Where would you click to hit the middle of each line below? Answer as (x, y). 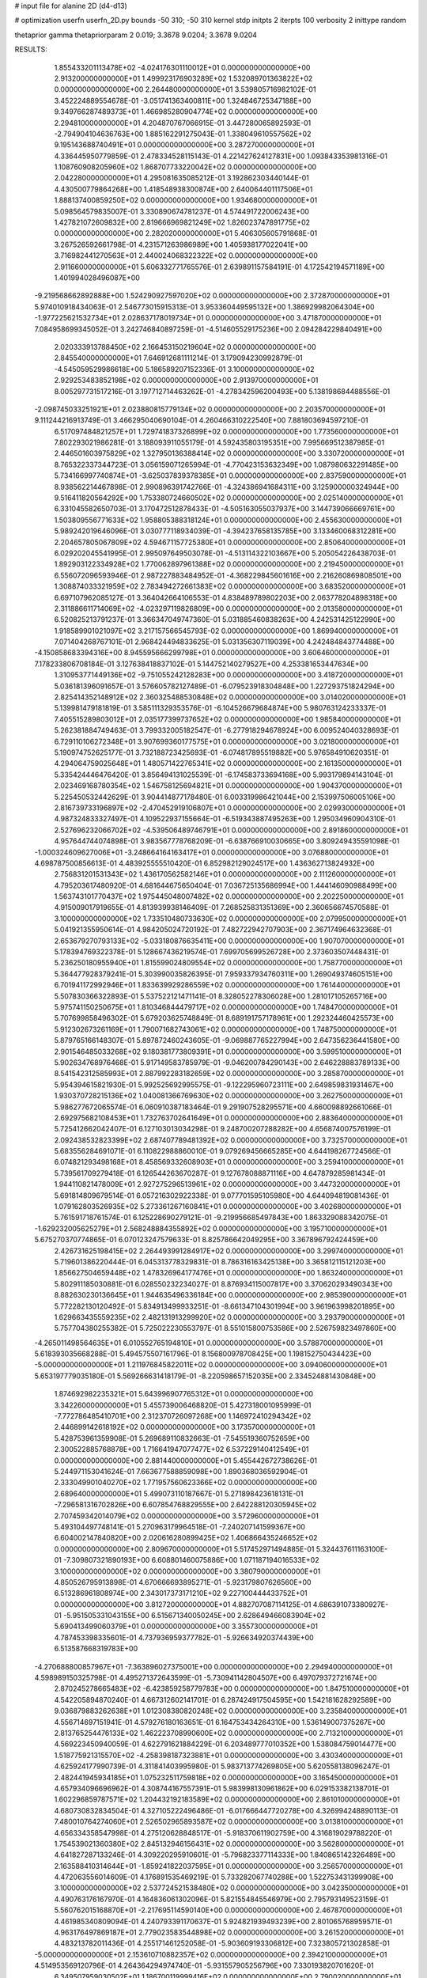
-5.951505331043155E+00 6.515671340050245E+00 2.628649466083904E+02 (195, 1616)
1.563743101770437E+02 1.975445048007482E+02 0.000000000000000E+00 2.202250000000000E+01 (229, 896)
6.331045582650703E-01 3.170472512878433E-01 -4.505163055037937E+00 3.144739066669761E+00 (225, 509)
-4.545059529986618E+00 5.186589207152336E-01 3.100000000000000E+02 (185, 369)
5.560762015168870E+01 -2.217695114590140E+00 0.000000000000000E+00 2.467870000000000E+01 (228, 1910)
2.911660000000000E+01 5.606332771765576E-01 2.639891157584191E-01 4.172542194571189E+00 (219, 267)
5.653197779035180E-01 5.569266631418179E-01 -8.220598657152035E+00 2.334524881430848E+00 (205, 1376)
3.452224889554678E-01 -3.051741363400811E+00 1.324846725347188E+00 (183, 100)
